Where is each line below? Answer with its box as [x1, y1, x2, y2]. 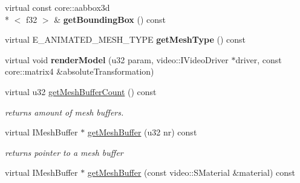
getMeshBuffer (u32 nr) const [87, 126, 197, 138]
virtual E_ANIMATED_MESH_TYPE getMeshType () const [5, 33, 246, 46]
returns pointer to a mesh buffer [5, 146, 123, 158]
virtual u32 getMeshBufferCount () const [5, 85, 157, 98]
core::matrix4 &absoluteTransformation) [5, 65, 154, 78]
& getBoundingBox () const [54, 13, 166, 25]
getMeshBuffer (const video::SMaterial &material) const [87, 166, 296, 179]
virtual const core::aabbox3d [5, 1, 110, 13]
